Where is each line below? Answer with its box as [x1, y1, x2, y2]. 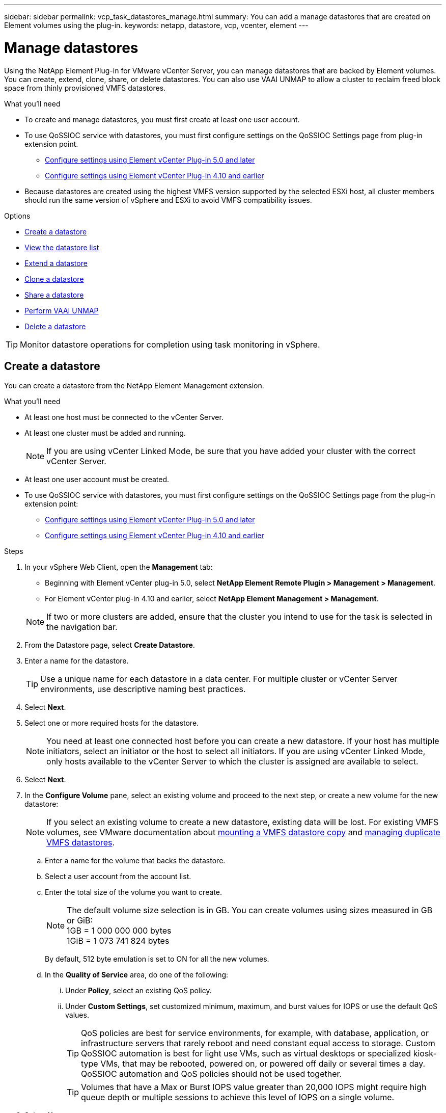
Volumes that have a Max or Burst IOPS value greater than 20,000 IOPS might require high [81, 1082, 427, 1093]
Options [4, 211, 31, 220]
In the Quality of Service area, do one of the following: [45, 970, 229, 979]
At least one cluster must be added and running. [24, 429, 186, 438]
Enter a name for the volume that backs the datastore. [45, 856, 226, 865]
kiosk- [413, 1048, 437, 1059]
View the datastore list [24, 243, 99, 252]
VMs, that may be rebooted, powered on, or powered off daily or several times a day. [100, 1058, 426, 1069]
